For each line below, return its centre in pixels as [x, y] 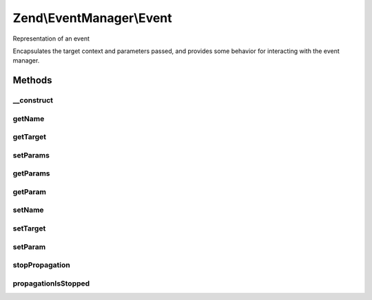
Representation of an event [51, 39]
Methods [32, 80]
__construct [33, 100]
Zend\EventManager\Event [92, 18]
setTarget [29, 228]
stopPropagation [41, 265]
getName [29, 118]
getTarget [30, 137]
